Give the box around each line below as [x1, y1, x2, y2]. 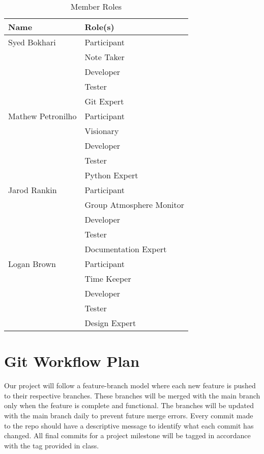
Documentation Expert [84, 243, 167, 255]
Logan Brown [8, 258, 56, 270]
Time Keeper [84, 273, 131, 284]
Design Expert [84, 317, 136, 329]
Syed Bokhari [8, 36, 56, 48]
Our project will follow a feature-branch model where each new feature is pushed [4, 380, 256, 391]
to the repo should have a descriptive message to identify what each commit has [4, 420, 254, 431]
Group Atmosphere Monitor [84, 199, 184, 210]
